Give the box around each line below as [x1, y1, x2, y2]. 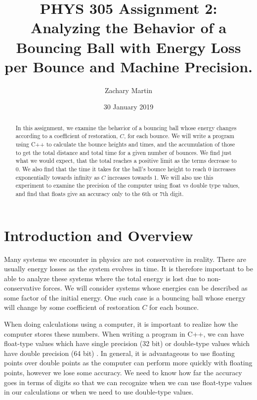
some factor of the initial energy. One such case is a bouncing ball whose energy [4, 292, 246, 302]
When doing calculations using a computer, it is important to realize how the [4, 319, 238, 329]
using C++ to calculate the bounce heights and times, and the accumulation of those [15, 140, 235, 148]
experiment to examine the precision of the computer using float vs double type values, [15, 181, 240, 190]
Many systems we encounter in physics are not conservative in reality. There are [4, 253, 246, 264]
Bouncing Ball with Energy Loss [16, 37, 241, 57]
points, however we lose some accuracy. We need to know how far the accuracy [4, 367, 242, 378]
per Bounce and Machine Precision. [4, 56, 253, 76]
